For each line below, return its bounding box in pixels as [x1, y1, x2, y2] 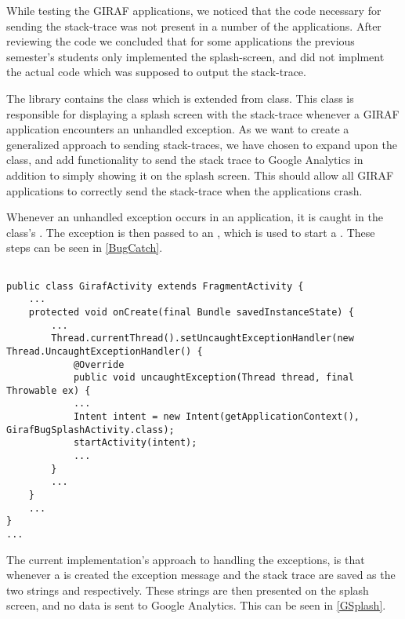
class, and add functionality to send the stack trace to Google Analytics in [6, 151, 363, 168]
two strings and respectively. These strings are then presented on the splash [6, 581, 369, 598]
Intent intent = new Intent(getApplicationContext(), [73, 411, 360, 423]
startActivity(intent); [73, 437, 197, 449]
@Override [73, 359, 125, 370]
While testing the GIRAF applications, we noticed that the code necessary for [6, 2, 381, 18]
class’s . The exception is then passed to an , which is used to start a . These [6, 224, 375, 240]
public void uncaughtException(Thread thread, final [73, 372, 354, 384]
